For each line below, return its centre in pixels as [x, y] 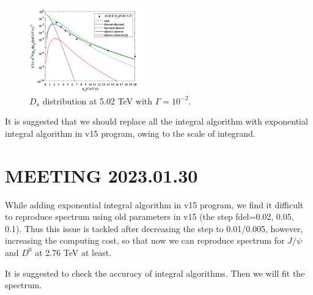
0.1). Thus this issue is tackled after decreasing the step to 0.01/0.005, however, [154, 228]
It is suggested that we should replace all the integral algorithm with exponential [156, 121]
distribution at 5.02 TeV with [98, 100]
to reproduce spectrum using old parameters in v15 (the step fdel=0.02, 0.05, [149, 217]
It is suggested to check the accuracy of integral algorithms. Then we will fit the [155, 273]
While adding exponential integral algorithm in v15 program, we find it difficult [154, 204]
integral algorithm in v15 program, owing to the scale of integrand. [130, 133]
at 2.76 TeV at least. [73, 252]
